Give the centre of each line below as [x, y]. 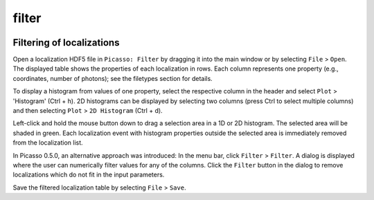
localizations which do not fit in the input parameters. [89, 175]
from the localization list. [48, 143]
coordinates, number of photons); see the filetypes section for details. [113, 78]
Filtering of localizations [66, 43]
